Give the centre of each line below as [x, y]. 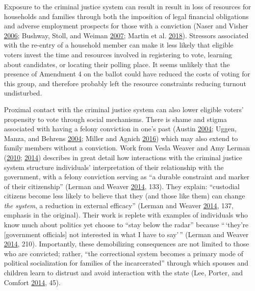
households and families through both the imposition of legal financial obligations [127, 16]
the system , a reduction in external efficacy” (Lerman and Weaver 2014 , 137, [119, 205]
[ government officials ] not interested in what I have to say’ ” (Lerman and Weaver [126, 234]
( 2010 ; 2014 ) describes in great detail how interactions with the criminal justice [123, 157]
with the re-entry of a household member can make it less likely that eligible [119, 45]
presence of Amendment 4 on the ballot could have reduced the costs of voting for [127, 74]
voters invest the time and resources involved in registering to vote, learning [118, 54]
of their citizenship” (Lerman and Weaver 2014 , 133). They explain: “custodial [122, 186]
